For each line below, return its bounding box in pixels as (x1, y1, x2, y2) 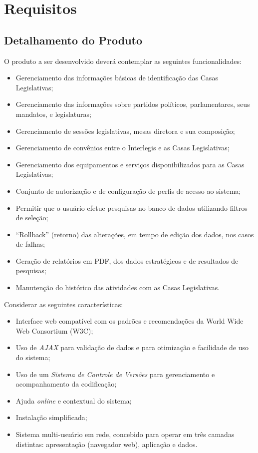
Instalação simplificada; (15, 412, 87, 423)
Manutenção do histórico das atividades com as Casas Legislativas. (15, 282, 220, 293)
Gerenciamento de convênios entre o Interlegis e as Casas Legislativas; (15, 142, 230, 153)
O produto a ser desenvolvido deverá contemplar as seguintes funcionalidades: (4, 55, 242, 66)
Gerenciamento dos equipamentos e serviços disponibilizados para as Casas (15, 159, 245, 169)
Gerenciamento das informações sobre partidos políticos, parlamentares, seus (15, 99, 250, 109)
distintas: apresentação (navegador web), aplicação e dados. (15, 439, 198, 449)
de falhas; (15, 239, 45, 249)
